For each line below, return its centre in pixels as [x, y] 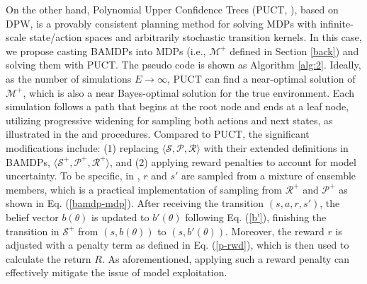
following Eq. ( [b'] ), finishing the [256, 217]
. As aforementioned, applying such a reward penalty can [226, 258]
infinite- [337, 23]
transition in [33, 231]
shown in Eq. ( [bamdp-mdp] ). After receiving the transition [135, 203]
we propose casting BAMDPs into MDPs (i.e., [106, 51]
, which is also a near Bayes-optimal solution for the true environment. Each [189, 92]
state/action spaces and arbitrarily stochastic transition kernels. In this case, [196, 37]
